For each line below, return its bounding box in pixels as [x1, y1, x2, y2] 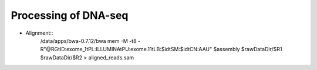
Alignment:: [25, 29, 53, 36]
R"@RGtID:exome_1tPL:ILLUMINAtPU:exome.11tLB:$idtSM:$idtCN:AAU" [40, 46, 213, 53]
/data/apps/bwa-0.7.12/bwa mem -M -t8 [40, 37, 137, 44]
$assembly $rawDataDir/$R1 [213, 46, 282, 53]
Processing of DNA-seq [11, 9, 129, 22]
